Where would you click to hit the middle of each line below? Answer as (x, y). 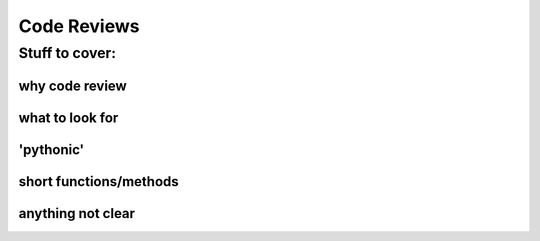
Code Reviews (79, 26)
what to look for (68, 117)
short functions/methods (98, 181)
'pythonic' (51, 149)
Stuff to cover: (67, 53)
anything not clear (76, 213)
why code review (72, 85)
